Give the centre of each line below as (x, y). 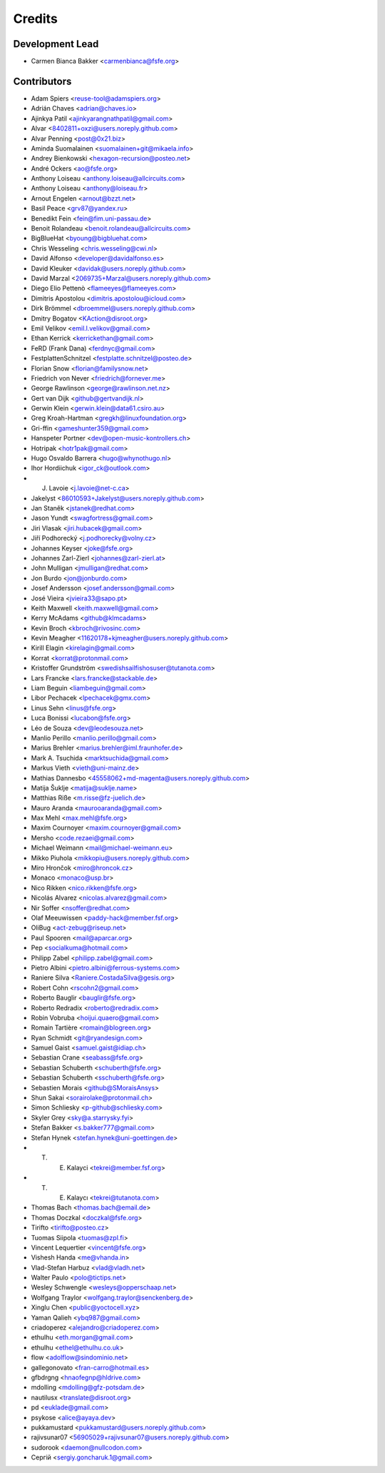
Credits (36, 19)
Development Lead (56, 44)
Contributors (42, 81)
